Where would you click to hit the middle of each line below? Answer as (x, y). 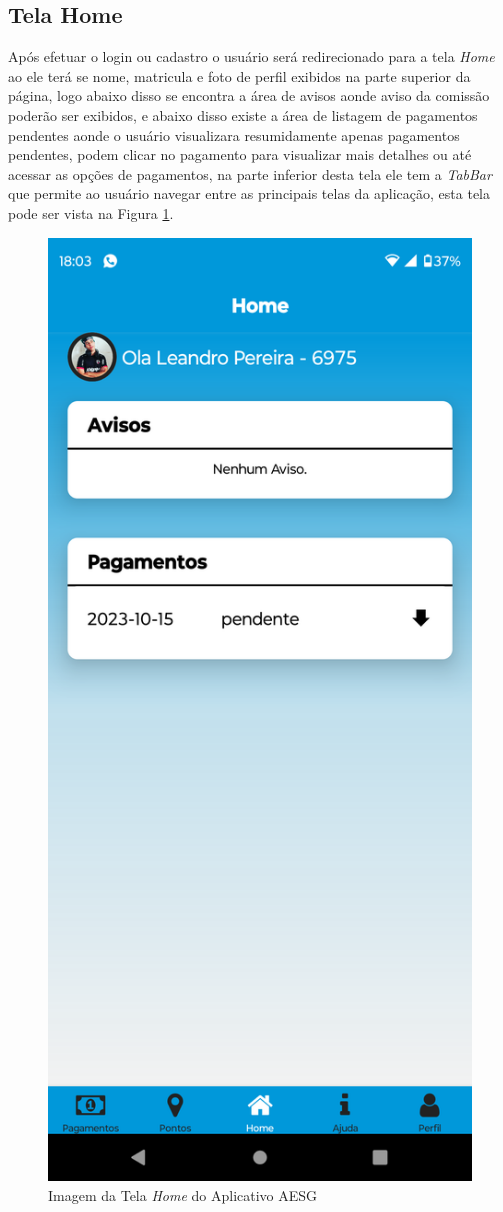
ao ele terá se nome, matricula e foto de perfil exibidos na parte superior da (239, 75)
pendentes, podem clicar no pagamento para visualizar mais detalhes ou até (240, 154)
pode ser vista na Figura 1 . (91, 212)
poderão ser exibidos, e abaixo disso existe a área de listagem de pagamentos (243, 114)
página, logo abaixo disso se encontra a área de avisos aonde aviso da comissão (249, 95)
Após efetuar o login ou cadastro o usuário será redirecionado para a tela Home (251, 56)
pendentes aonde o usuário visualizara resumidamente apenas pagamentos (234, 134)
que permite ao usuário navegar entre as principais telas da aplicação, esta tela (249, 193)
